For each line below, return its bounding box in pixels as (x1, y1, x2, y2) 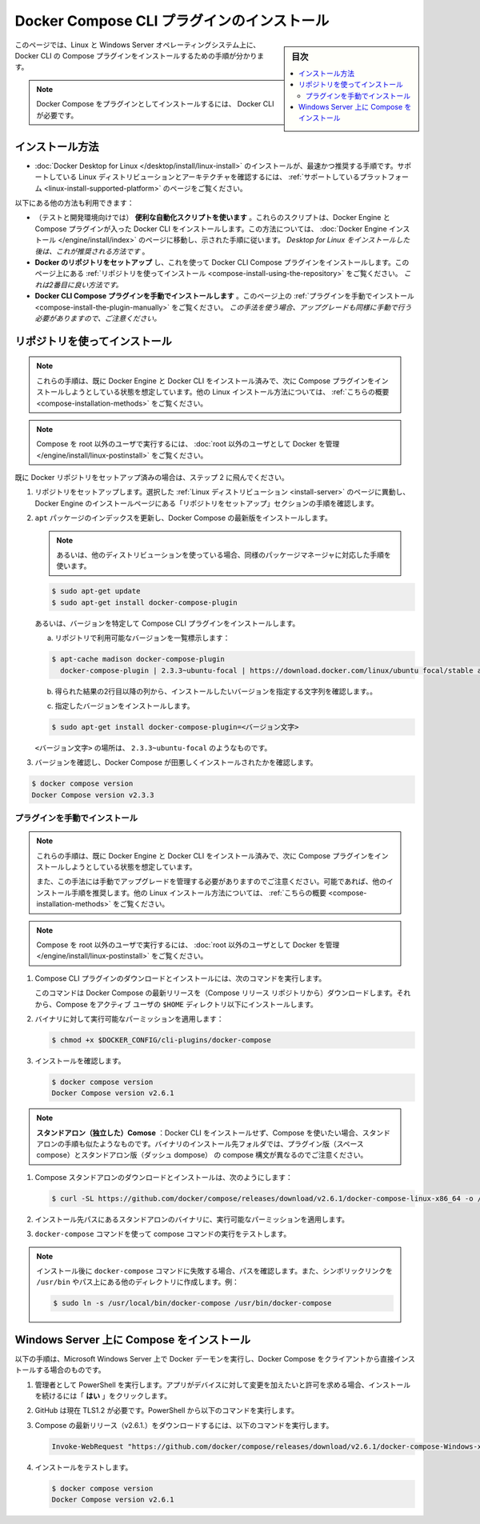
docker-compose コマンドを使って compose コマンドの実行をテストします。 (34, 1229, 291, 1239)
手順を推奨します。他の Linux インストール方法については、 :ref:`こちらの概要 (70, 888, 327, 898)
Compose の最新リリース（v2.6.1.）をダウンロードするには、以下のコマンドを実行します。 (34, 1420, 334, 1430)
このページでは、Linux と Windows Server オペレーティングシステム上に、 (14, 40, 260, 50)
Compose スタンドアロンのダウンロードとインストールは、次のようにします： (34, 1172, 294, 1182)
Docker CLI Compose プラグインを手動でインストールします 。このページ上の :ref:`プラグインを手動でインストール (34, 291, 415, 301)
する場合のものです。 (35, 1365, 106, 1375)
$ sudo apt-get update (51, 586, 141, 596)
